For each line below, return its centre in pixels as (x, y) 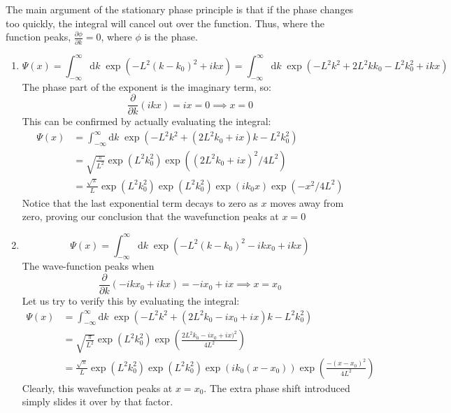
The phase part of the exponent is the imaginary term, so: (146, 86)
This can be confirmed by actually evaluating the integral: (146, 121)
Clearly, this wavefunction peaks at (97, 387)
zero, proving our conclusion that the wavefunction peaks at (150, 216)
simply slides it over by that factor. (98, 401)
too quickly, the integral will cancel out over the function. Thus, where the (165, 23)
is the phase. (171, 37)
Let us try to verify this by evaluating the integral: (131, 301)
